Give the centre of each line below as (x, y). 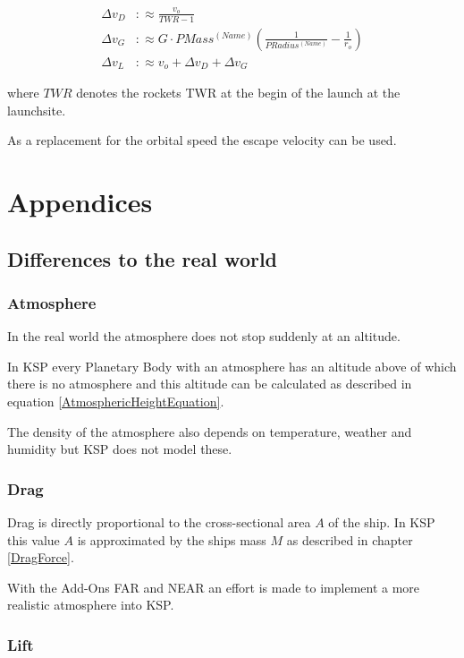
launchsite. (37, 110)
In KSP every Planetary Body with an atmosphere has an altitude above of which (232, 366)
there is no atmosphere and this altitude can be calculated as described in (210, 384)
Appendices (80, 202)
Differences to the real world (143, 258)
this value (34, 539)
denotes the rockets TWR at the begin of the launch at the (238, 93)
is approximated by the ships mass (172, 539)
